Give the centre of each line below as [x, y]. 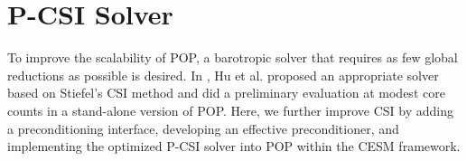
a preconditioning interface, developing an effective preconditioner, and [203, 128]
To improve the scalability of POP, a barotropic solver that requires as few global [233, 57]
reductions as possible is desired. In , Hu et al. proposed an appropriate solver [223, 75]
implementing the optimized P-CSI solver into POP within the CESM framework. [234, 146]
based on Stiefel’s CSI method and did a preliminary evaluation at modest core [226, 93]
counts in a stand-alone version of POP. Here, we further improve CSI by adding [230, 110]
